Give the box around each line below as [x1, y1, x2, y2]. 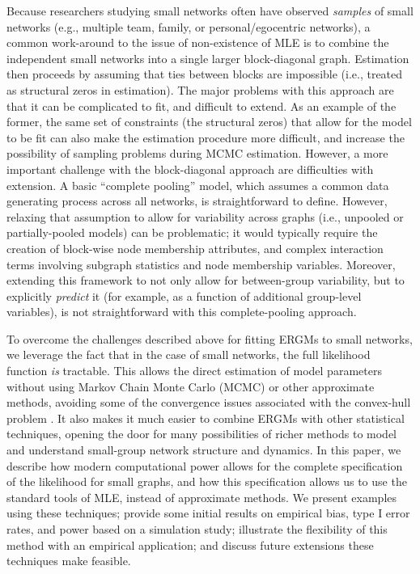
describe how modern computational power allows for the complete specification [6, 457, 403, 474]
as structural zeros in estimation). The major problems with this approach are [6, 81, 394, 98]
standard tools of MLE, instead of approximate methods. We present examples [6, 488, 397, 505]
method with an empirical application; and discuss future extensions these [6, 536, 374, 553]
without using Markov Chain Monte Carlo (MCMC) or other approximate [6, 378, 375, 395]
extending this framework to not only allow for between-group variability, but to [6, 272, 405, 289]
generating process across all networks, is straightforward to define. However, [6, 192, 388, 209]
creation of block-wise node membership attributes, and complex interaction [6, 239, 384, 256]
